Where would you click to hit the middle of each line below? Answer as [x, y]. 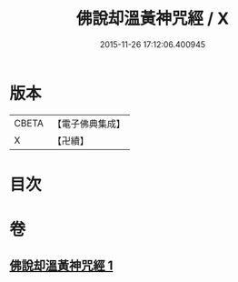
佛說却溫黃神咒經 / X [153, 19]
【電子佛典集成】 [89, 124]
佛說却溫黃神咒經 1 [61, 266]
